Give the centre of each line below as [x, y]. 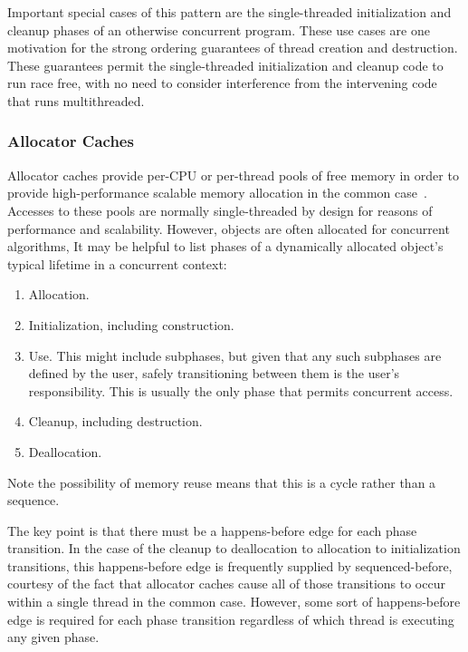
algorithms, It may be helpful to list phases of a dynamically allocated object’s [225, 246]
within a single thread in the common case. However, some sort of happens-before [234, 602]
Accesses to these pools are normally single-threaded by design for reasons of [220, 210]
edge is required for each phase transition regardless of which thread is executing [231, 619]
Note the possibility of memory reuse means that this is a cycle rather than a [222, 482]
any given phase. [53, 637]
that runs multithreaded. [76, 100]
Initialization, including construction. [131, 324]
